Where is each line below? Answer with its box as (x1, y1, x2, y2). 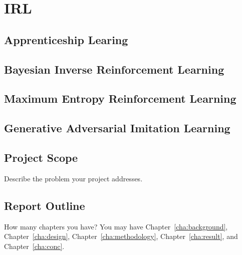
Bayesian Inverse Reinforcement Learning (4, 61, 224, 77)
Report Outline (4, 197, 85, 213)
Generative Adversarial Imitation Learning (4, 120, 230, 136)
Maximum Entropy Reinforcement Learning (4, 91, 236, 106)
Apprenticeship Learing (4, 32, 128, 47)
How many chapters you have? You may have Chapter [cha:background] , (4, 221, 228, 231)
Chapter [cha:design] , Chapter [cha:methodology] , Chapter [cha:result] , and (4, 231, 238, 241)
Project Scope (4, 149, 78, 165)
